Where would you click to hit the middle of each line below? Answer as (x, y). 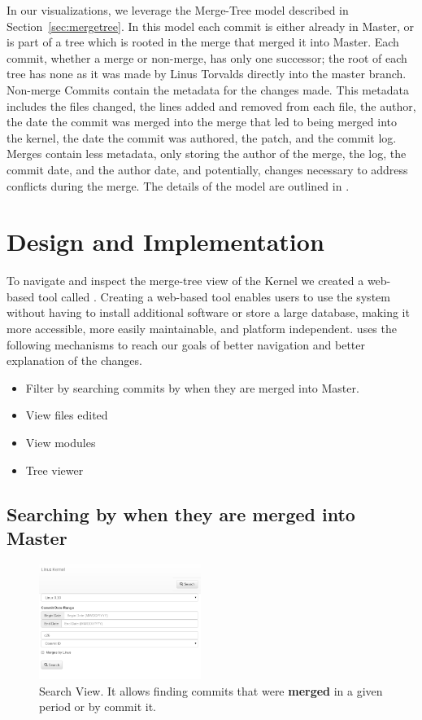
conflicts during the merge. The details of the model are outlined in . (178, 185)
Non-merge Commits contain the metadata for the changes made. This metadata (208, 89)
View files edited (67, 415)
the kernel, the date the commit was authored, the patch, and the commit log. (202, 137)
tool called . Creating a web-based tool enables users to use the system (214, 296)
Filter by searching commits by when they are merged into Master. (192, 387)
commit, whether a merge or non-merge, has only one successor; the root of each (207, 57)
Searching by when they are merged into (181, 514)
